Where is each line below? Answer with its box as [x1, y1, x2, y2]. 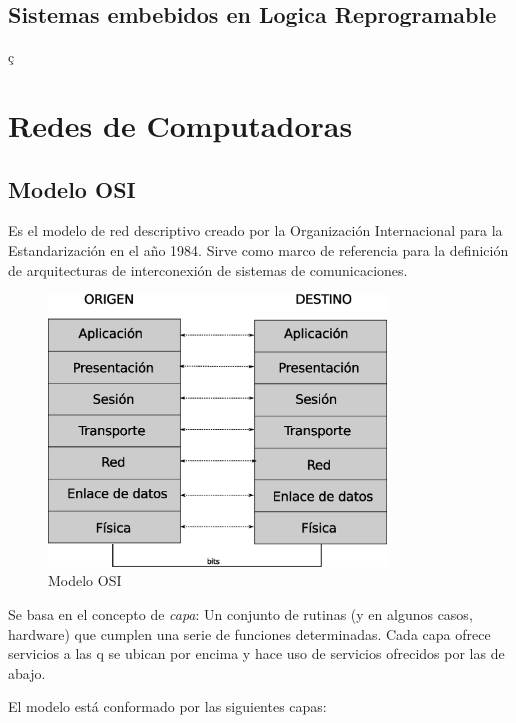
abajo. [8, 662, 46, 683]
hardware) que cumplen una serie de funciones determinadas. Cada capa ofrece [8, 623, 491, 644]
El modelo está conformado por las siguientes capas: [8, 696, 327, 717]
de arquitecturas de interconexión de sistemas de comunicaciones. [8, 259, 408, 280]
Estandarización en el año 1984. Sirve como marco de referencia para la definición [8, 239, 509, 260]
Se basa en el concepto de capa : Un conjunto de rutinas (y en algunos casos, [8, 603, 473, 624]
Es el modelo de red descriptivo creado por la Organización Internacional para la [8, 220, 503, 241]
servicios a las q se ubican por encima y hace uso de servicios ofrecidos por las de [8, 643, 505, 664]
